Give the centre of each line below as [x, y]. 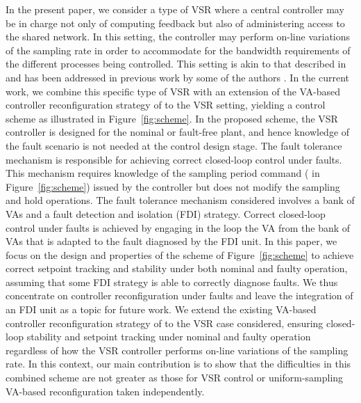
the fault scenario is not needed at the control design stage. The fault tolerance [174, 145]
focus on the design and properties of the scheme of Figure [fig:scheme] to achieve [180, 254]
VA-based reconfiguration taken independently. [105, 391]
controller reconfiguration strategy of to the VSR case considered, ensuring [165, 323]
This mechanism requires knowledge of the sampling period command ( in [163, 173]
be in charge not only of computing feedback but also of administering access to [175, 23]
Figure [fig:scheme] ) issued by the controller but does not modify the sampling [173, 186]
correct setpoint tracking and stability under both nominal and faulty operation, [177, 268]
